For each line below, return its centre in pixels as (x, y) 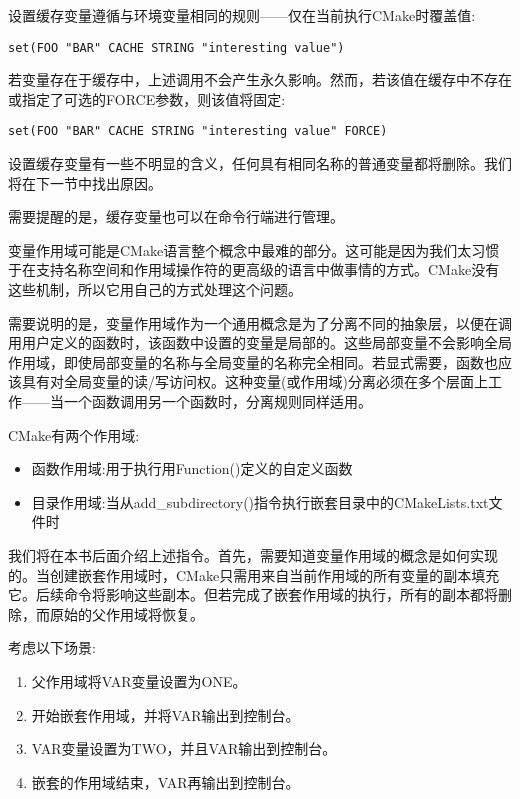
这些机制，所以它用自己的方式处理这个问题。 (155, 289)
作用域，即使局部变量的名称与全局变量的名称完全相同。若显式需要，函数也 (253, 361)
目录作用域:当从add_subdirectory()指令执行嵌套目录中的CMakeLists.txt (260, 501)
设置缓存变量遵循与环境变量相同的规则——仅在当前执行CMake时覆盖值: (242, 15)
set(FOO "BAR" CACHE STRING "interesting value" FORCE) (198, 131)
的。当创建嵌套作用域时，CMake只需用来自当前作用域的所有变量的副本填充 (254, 574)
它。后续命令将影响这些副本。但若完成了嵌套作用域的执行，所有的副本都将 (253, 594)
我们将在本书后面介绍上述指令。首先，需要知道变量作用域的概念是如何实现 (253, 555)
